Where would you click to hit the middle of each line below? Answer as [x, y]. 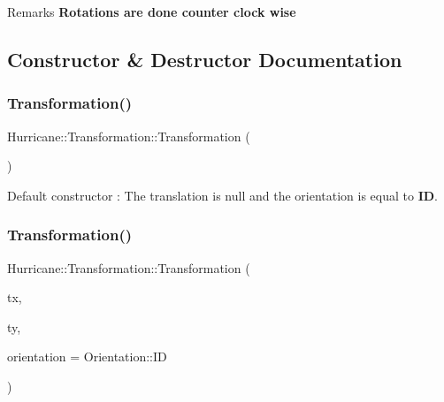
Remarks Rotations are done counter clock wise [152, 11]
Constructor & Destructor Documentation [205, 59]
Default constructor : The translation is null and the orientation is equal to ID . [222, 195]
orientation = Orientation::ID [87, 356]
